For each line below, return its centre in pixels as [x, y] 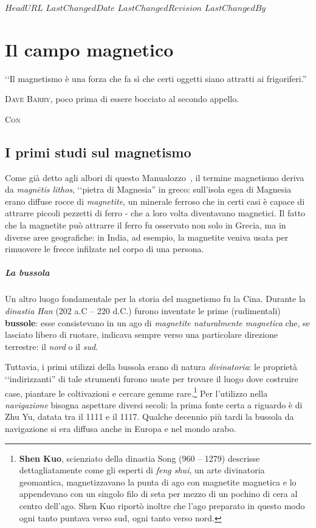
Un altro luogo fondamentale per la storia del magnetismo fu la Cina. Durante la [155, 299]
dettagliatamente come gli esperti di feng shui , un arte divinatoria [142, 470]
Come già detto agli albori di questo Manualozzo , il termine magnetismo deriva [155, 177]
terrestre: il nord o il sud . [51, 346]
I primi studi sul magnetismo [98, 152]
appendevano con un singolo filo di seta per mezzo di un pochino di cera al [158, 494]
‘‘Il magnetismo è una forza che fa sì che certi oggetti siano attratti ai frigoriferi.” [156, 78]
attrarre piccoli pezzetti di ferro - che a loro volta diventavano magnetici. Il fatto [155, 213]
